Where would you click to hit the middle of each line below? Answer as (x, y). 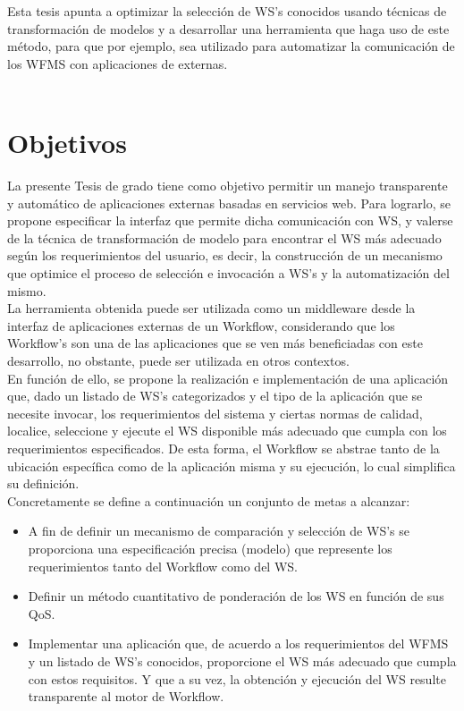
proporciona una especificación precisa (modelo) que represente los (210, 548)
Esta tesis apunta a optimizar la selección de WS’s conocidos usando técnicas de (227, 11)
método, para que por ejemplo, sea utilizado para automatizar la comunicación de (231, 46)
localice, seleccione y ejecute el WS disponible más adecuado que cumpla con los (227, 431)
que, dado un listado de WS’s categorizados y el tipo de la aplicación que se (215, 396)
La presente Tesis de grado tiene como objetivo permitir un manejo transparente (228, 186)
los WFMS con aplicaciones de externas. (118, 63)
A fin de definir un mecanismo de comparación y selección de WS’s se (219, 531)
